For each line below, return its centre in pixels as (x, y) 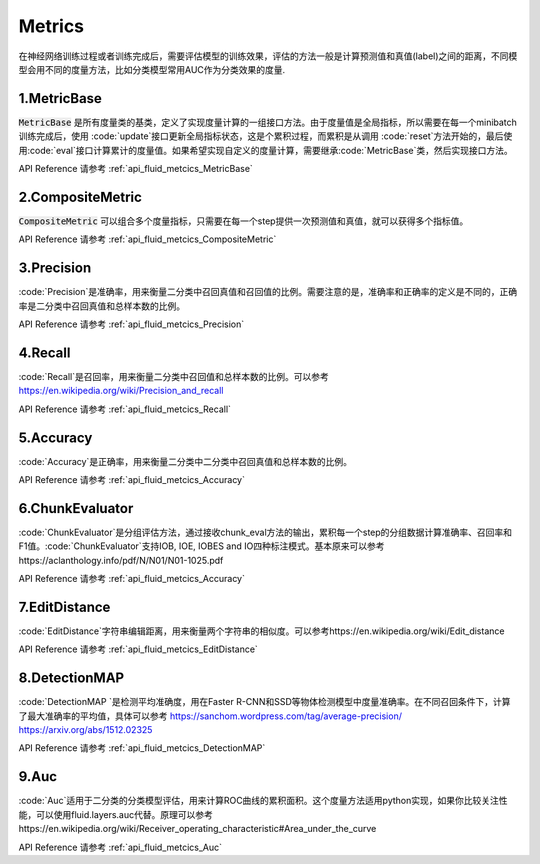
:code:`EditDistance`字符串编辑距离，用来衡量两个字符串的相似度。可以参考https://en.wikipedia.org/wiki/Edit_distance (261, 631)
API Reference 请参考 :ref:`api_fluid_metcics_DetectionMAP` (142, 748)
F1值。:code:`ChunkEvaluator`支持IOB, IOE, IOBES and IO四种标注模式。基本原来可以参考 (201, 546)
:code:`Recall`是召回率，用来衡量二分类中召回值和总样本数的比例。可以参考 (173, 376)
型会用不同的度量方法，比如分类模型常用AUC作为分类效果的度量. (152, 69)
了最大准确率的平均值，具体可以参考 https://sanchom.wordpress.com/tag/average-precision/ (210, 716)
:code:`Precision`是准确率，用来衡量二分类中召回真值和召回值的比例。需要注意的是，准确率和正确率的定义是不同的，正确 (268, 292)
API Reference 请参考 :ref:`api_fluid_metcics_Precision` (131, 324)
